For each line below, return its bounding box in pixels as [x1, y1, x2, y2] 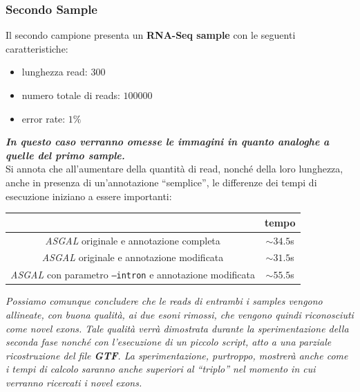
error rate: [21, 111, 66, 125]
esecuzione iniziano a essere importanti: [6, 188, 172, 203]
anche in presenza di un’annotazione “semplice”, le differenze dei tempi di [6, 175, 317, 189]
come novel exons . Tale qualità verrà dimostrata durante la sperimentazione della [6, 321, 349, 335]
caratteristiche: [6, 41, 68, 55]
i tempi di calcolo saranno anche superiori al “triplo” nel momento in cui [6, 362, 316, 376]
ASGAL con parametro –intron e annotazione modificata [10, 267, 255, 282]
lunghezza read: [21, 64, 88, 79]
